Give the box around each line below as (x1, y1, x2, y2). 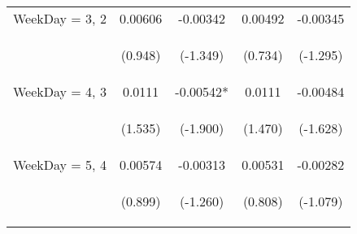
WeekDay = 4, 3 (13, 82, 107, 101)
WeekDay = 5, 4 (13, 155, 107, 174)
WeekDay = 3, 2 (13, 9, 107, 28)
